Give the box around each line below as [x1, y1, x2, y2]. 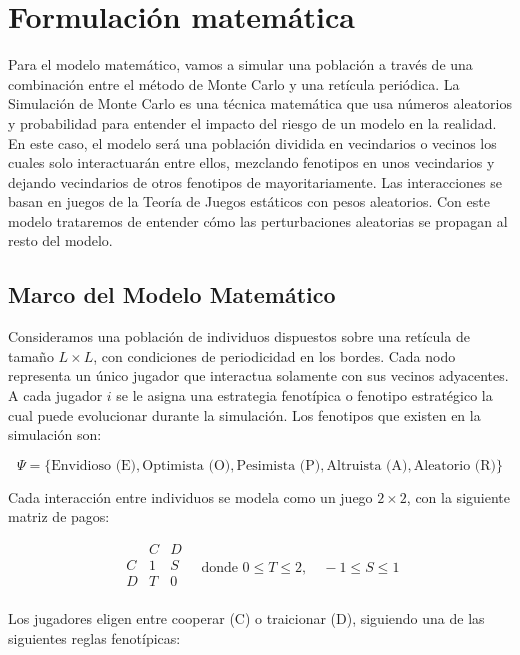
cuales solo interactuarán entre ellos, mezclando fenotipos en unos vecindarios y [8, 152, 495, 173]
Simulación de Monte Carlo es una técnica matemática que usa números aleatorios [8, 93, 512, 114]
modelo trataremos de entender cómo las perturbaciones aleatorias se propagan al [8, 210, 508, 231]
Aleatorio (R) [413, 458, 497, 473]
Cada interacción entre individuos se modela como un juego [8, 486, 373, 507]
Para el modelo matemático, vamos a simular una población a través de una [8, 54, 473, 75]
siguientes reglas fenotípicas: [8, 627, 181, 648]
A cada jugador [8, 385, 103, 406]
